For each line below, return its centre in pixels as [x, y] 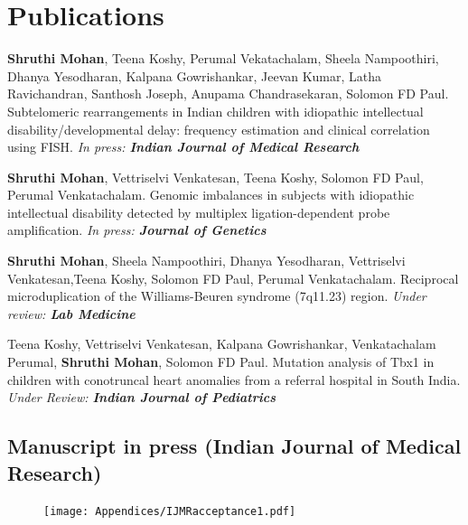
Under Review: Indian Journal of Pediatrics [142, 397]
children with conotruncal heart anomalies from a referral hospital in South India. [234, 379]
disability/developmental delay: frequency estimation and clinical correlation [219, 129]
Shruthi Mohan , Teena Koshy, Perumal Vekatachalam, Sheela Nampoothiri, [223, 58]
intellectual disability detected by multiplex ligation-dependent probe [199, 212]
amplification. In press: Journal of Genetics [137, 230]
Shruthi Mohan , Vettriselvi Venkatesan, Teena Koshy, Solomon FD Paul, [215, 177]
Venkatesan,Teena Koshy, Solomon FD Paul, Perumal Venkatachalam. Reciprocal [233, 278]
